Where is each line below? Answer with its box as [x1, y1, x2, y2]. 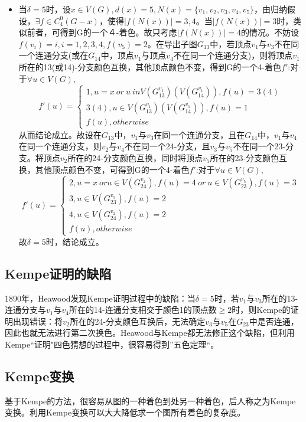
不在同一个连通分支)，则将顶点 [173, 49, 293, 61]
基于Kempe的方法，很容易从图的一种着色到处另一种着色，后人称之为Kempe [5, 394, 296, 407]
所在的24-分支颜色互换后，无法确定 [70, 315, 206, 327]
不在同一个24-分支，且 [124, 140, 210, 152]
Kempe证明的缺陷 [5, 264, 112, 282]
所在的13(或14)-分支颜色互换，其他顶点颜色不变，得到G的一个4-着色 [18, 60, 282, 73]
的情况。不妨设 [240, 26, 299, 38]
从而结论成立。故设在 [18, 128, 102, 140]
